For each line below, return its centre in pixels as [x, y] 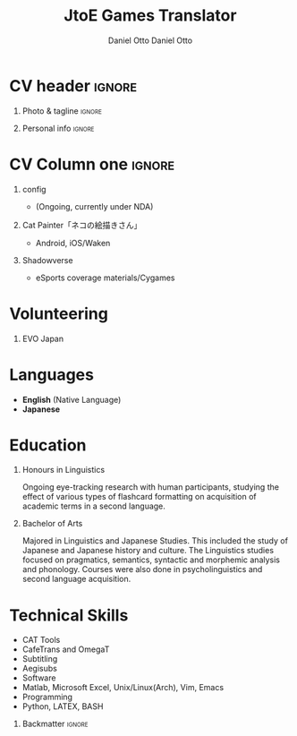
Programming [47, 697]
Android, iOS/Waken [73, 243]
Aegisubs [40, 669]
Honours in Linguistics [64, 470]
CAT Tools [41, 640]
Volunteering [59, 313]
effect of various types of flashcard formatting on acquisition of [139, 497]
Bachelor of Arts [52, 524]
